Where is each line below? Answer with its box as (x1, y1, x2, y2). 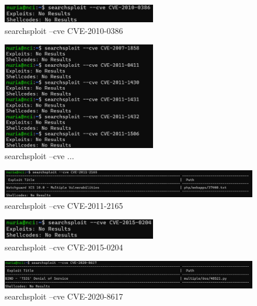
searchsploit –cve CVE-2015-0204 (5, 240, 123, 253)
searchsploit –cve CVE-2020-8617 (5, 290, 123, 302)
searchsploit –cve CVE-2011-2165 (5, 199, 123, 211)
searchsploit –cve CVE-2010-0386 (5, 24, 123, 36)
